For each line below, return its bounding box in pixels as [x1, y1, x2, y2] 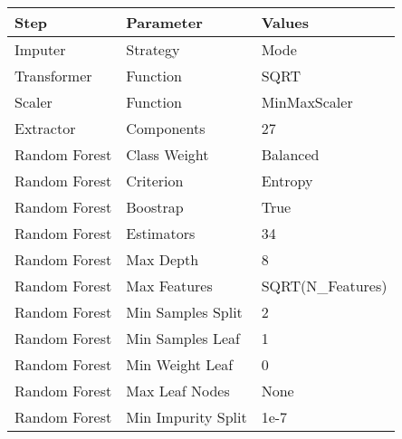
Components [126, 118, 206, 138]
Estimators [126, 223, 196, 243]
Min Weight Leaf [126, 354, 234, 375]
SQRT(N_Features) [261, 275, 388, 296]
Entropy [261, 170, 313, 191]
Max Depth [126, 249, 199, 270]
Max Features [126, 275, 213, 296]
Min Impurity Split [126, 406, 247, 427]
